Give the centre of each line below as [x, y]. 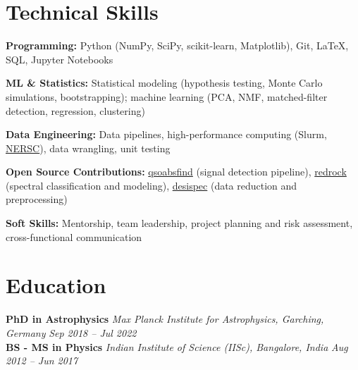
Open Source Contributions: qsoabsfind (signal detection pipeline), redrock [176, 172]
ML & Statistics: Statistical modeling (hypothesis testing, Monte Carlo [164, 83]
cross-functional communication [74, 236]
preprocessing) [37, 199]
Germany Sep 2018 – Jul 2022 [71, 332]
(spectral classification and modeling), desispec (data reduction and [152, 185]
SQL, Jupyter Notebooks [60, 59]
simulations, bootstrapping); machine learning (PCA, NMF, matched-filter [167, 96]
